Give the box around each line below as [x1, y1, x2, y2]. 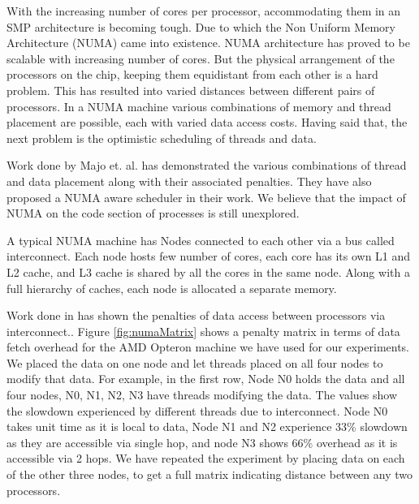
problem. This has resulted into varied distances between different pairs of [6, 81, 375, 98]
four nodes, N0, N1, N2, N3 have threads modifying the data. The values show [6, 386, 398, 403]
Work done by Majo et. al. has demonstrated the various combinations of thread [6, 157, 407, 174]
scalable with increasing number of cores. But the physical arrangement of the [6, 50, 395, 67]
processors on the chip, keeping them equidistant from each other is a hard [6, 66, 378, 83]
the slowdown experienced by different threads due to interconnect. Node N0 [6, 402, 388, 419]
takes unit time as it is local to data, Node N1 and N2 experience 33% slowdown [6, 418, 408, 435]
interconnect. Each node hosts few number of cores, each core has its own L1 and [6, 248, 411, 265]
